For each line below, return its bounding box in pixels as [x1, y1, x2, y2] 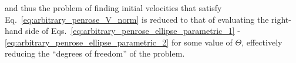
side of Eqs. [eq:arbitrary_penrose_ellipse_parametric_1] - [25, 24, 240, 37]
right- [271, 13, 291, 25]
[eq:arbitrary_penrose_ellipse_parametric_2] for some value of [5, 36, 233, 48]
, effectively [241, 36, 282, 48]
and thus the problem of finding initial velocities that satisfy [5, 2, 222, 13]
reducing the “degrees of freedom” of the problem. [5, 47, 185, 60]
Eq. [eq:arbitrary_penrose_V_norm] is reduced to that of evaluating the [5, 13, 269, 25]
